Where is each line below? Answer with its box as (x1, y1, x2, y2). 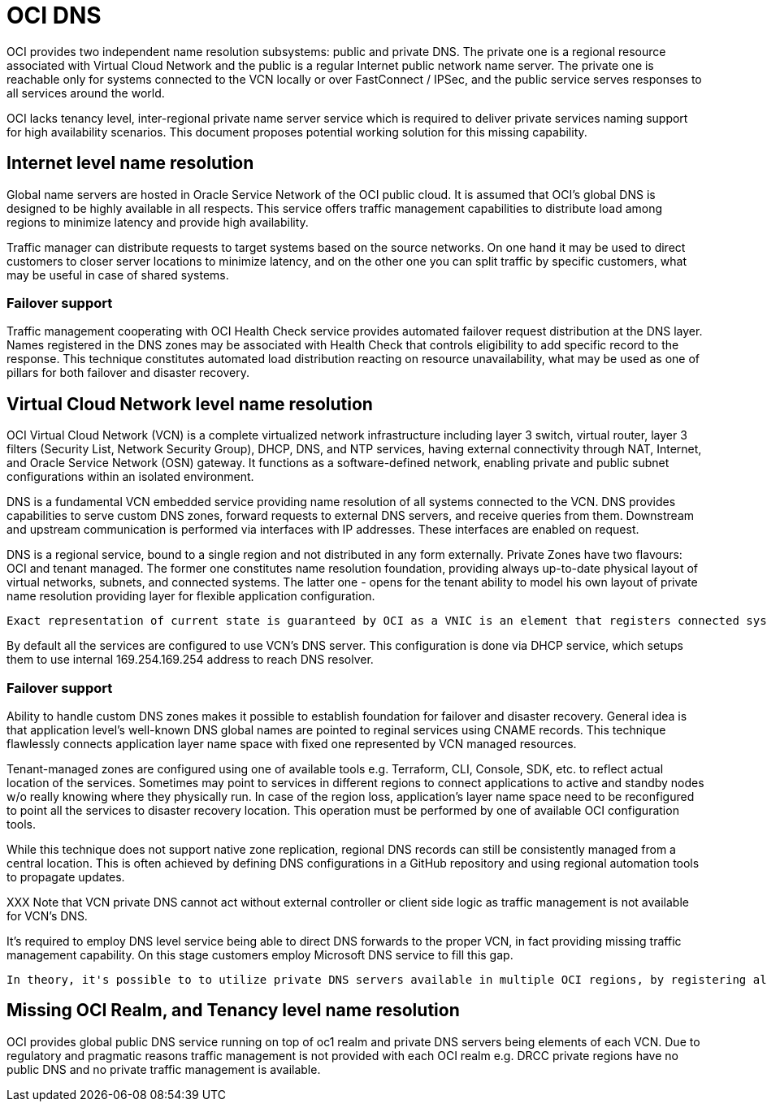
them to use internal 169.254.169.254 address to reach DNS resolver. (6, 652, 374, 667)
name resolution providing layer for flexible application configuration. (6, 589, 375, 604)
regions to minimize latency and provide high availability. (6, 214, 309, 229)
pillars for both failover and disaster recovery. (6, 366, 249, 380)
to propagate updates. (6, 869, 125, 884)
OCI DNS (6, 2, 102, 29)
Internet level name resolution (6, 153, 254, 174)
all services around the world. (6, 85, 165, 100)
